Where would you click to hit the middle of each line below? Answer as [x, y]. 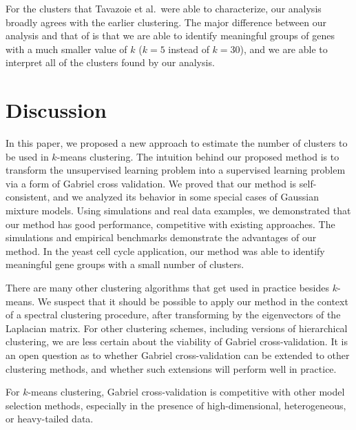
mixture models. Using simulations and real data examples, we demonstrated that [178, 211]
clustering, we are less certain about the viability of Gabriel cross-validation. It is [177, 341]
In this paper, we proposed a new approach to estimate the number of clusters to [177, 143]
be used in [27, 156]
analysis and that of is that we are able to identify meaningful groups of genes [170, 35]
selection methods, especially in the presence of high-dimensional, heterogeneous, [176, 405]
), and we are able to [284, 49]
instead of [189, 49]
